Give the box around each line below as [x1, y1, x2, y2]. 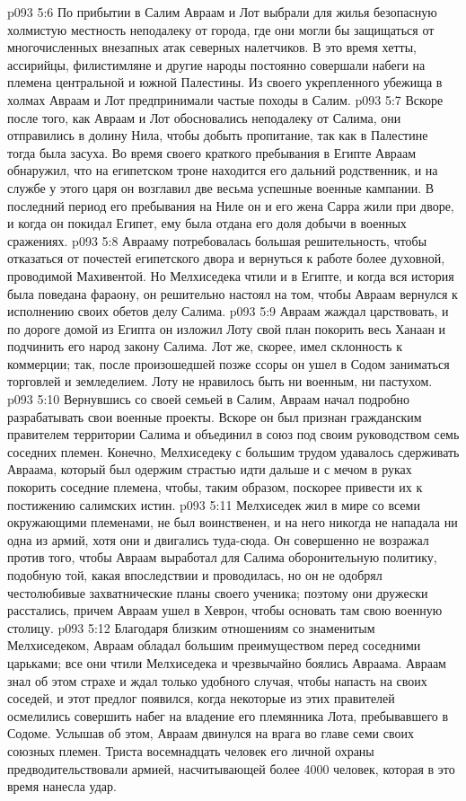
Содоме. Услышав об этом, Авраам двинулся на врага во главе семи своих [7, 724, 414, 743]
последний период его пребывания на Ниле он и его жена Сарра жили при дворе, [7, 196, 454, 215]
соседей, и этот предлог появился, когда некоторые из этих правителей [7, 689, 395, 708]
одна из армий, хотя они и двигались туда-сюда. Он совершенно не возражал [7, 530, 429, 549]
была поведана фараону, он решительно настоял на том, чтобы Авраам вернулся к [7, 284, 458, 303]
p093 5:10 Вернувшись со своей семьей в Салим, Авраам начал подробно [7, 390, 410, 409]
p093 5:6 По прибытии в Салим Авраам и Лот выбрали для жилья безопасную [7, 3, 437, 21]
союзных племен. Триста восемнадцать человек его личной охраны [7, 741, 374, 760]
